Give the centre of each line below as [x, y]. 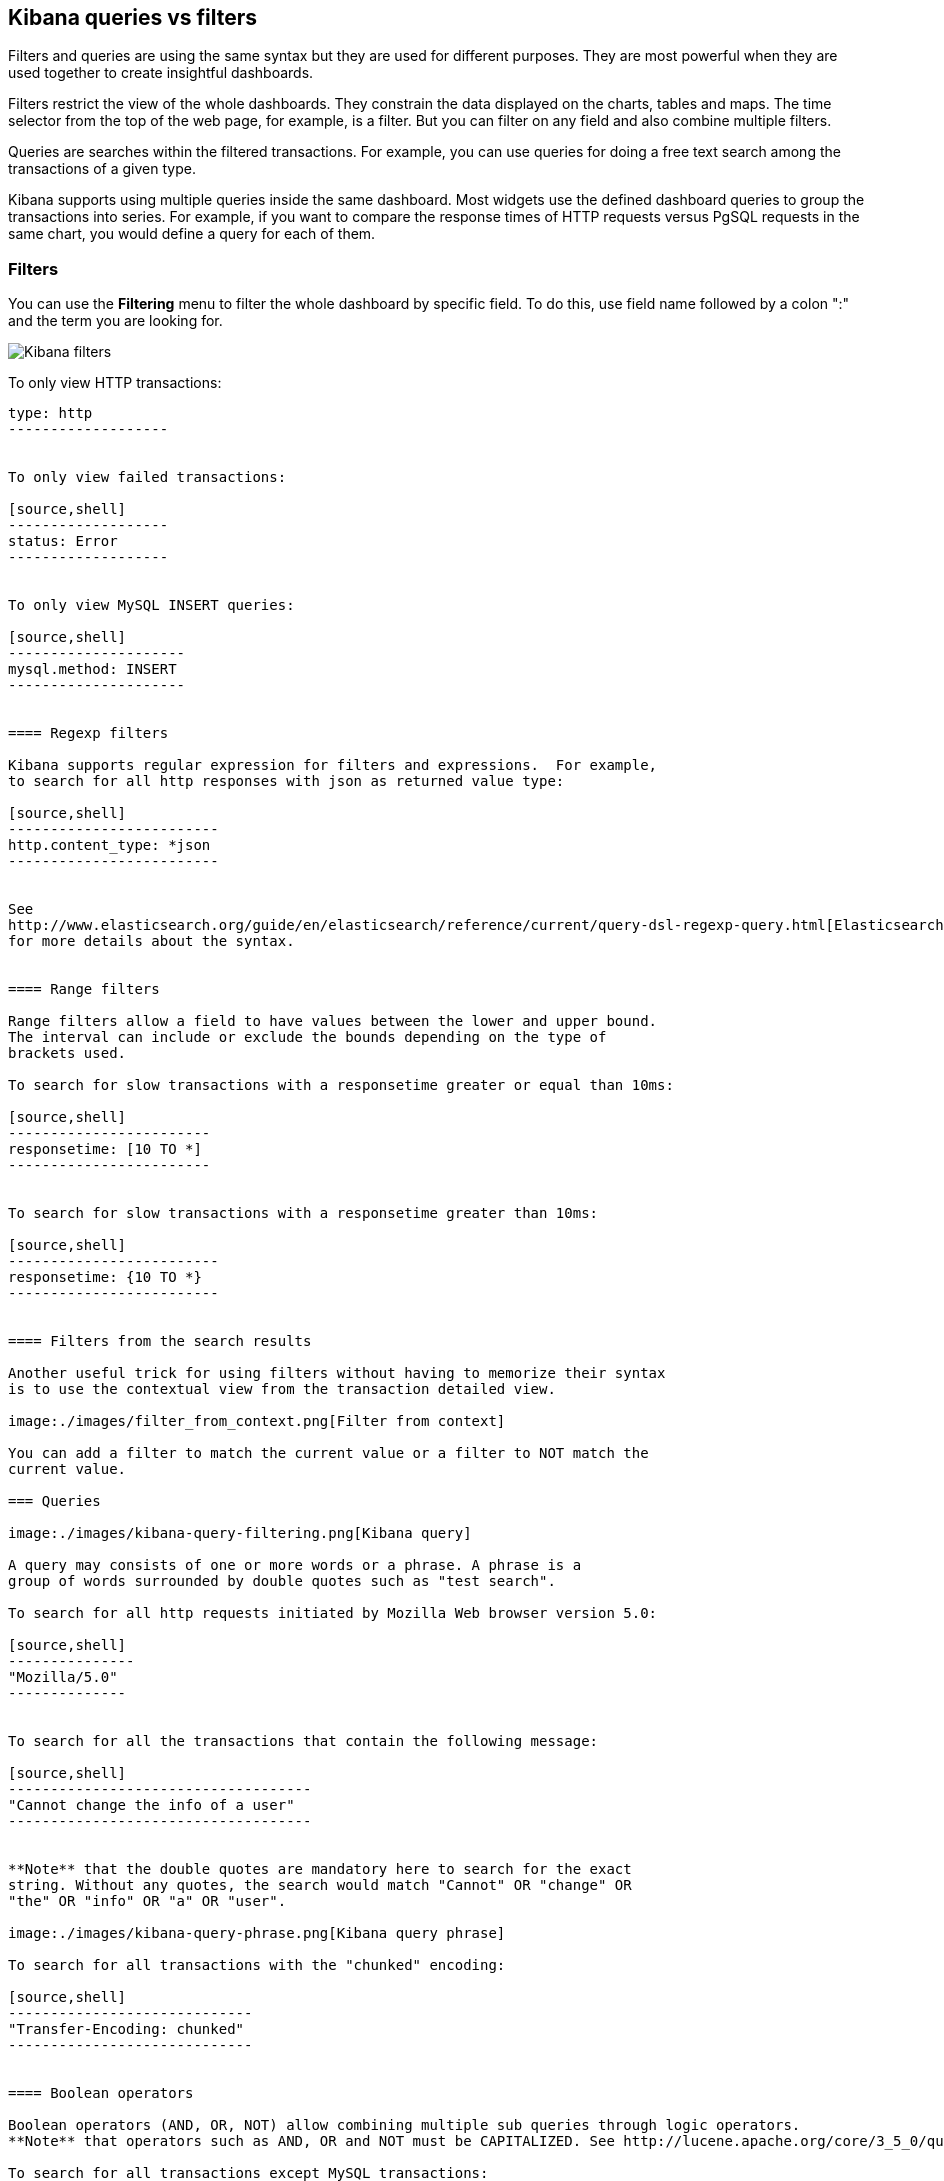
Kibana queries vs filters [133, 17]
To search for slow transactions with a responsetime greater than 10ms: [303, 1213]
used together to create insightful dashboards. [161, 73]
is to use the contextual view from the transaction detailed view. [282, 1389]
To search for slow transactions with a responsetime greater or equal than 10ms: [341, 1085]
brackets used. [67, 1053]
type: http [50, 413]
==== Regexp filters [88, 733]
